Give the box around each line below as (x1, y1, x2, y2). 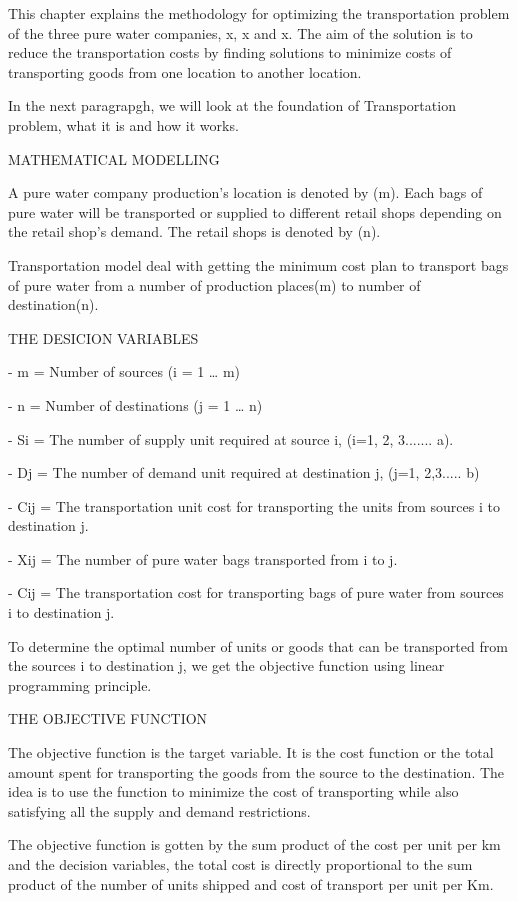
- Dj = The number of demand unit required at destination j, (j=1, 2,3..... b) (8, 462, 480, 483)
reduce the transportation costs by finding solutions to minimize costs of (8, 42, 452, 63)
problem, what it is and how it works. (8, 114, 239, 135)
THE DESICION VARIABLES (8, 327, 199, 348)
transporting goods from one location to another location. (8, 61, 362, 82)
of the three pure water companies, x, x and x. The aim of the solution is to (8, 22, 473, 43)
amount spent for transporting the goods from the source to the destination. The (8, 761, 505, 782)
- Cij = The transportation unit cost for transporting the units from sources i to (8, 495, 500, 516)
